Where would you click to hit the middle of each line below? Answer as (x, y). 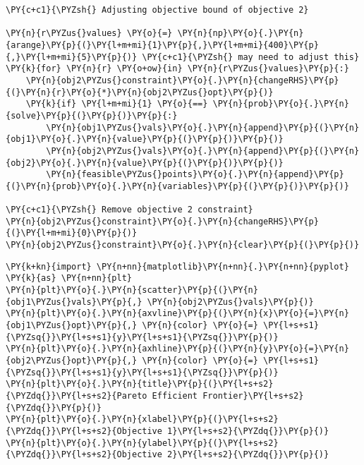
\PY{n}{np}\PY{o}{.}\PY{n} (241, 34)
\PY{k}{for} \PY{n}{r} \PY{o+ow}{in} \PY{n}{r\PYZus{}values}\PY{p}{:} (177, 69)
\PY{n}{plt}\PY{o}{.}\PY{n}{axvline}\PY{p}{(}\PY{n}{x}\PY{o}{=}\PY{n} (177, 314)
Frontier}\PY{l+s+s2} (253, 396)
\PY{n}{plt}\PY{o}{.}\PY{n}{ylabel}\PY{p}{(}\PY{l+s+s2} (142, 443)
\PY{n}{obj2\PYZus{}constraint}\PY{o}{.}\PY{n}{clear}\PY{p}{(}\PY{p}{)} (183, 245)
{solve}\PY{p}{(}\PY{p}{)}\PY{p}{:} (92, 115)
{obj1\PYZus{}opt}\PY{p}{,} (72, 326)
